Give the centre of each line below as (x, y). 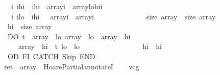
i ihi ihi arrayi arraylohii (57, 6)
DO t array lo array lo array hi (69, 36)
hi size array (30, 26)
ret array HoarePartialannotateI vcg (71, 66)
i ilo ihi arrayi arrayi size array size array (113, 16)
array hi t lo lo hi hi (90, 46)
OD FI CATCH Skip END (51, 56)
